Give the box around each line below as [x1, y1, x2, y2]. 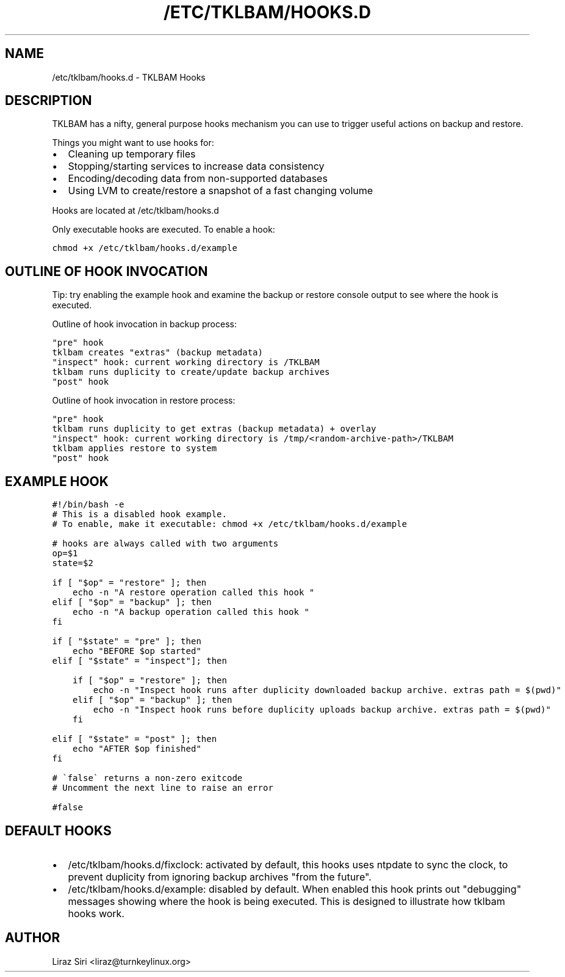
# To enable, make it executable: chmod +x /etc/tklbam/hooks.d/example [52, 519, 407, 529]
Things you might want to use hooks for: [52, 137, 214, 148]
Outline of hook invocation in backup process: [52, 319, 237, 330]
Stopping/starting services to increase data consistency [68, 160, 325, 173]
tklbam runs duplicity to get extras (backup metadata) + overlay [52, 424, 376, 434]
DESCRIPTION [5, 93, 92, 109]
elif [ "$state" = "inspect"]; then [52, 656, 227, 666]
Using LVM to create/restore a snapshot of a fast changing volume [68, 184, 373, 197]
